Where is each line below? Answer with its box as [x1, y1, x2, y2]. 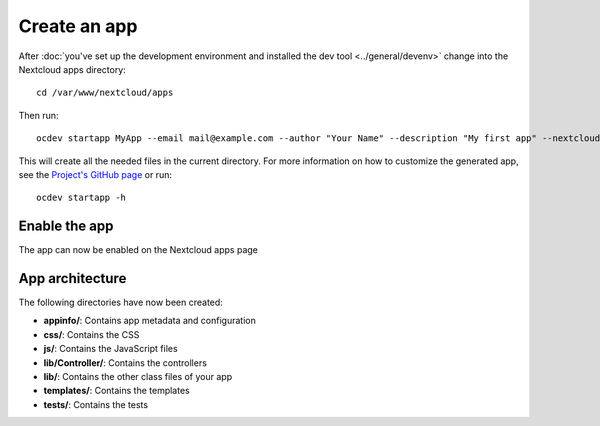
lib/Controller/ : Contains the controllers [43, 356, 207, 369]
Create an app [18, 15, 138, 37]
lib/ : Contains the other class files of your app [43, 371, 233, 383]
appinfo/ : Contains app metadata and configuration [43, 315, 257, 327]
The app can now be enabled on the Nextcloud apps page [18, 244, 259, 256]
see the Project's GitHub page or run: [18, 168, 172, 180]
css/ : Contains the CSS [43, 328, 140, 340]
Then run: [18, 109, 59, 121]
